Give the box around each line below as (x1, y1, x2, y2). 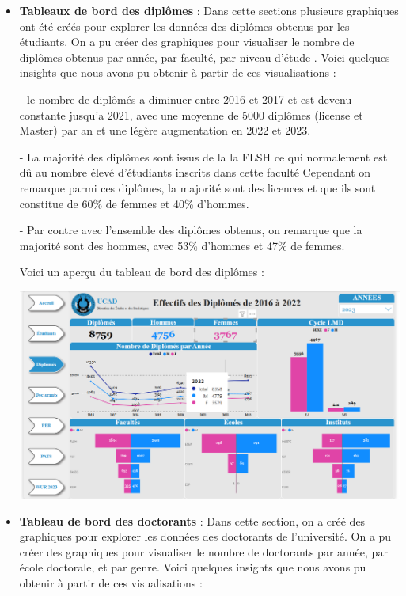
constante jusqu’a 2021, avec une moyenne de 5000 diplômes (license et (19, 106, 363, 123)
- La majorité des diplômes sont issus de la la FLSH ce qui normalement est (19, 148, 388, 165)
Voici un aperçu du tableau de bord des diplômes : (19, 264, 264, 280)
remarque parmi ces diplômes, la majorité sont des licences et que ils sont (19, 179, 376, 196)
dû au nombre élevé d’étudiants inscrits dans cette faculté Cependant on (19, 164, 371, 180)
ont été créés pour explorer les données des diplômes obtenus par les (19, 17, 350, 34)
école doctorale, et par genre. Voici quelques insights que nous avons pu (19, 559, 366, 575)
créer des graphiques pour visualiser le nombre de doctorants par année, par (19, 543, 388, 560)
